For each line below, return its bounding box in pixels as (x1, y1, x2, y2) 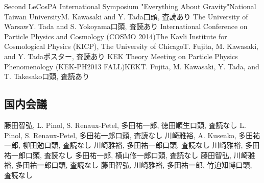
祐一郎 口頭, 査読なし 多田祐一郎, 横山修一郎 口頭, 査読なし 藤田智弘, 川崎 (4, 149, 248, 160)
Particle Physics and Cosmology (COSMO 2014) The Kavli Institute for (4, 31, 227, 41)
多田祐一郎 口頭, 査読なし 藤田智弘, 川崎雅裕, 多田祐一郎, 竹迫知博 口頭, (15, 160, 252, 170)
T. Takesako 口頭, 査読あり (4, 71, 89, 82)
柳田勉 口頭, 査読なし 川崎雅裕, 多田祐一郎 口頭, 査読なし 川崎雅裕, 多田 (22, 140, 260, 150)
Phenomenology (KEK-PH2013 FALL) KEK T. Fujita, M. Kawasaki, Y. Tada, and (4, 61, 259, 71)
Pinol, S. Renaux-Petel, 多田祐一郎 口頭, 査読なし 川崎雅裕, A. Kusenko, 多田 (4, 129, 253, 140)
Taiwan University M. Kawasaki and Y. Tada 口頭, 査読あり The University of (4, 11, 248, 21)
